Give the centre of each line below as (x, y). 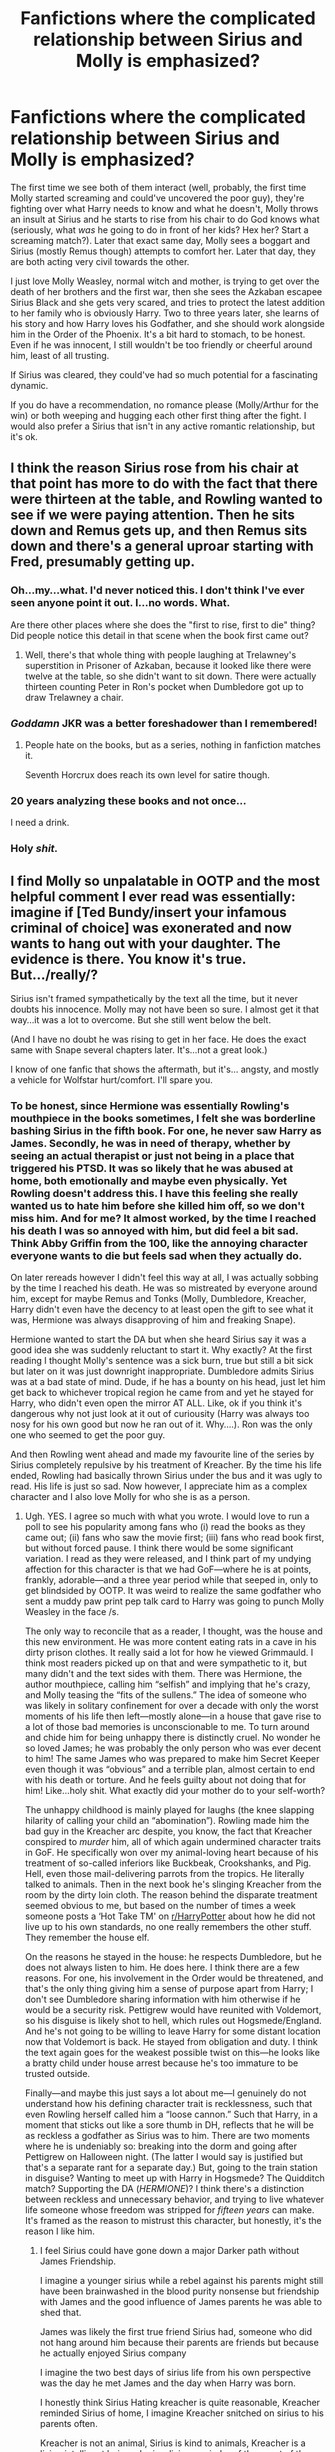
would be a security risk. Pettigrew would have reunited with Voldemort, (173, 2010)
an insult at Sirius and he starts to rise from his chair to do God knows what (165, 219)
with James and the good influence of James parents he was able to (181, 2302)
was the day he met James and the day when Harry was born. (168, 2383)
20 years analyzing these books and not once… (128, 800)
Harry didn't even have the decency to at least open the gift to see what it (162, 1309)
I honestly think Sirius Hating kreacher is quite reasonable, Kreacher (180, 2403)
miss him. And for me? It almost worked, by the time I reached (163, 1218)
